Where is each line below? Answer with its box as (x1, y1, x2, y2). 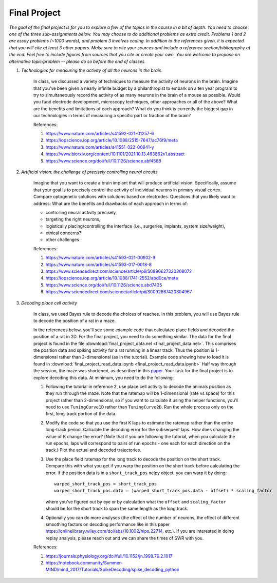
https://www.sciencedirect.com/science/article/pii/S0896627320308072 (45, 268, 192, 274)
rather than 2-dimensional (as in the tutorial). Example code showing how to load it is (58, 354, 229, 360)
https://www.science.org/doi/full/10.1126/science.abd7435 (45, 282, 163, 288)
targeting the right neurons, (45, 216, 101, 222)
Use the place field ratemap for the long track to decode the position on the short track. (45, 456, 221, 462)
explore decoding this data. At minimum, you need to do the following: (33, 375, 174, 381)
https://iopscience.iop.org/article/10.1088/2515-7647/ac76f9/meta (45, 137, 178, 143)
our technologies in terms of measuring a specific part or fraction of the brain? (33, 113, 191, 119)
